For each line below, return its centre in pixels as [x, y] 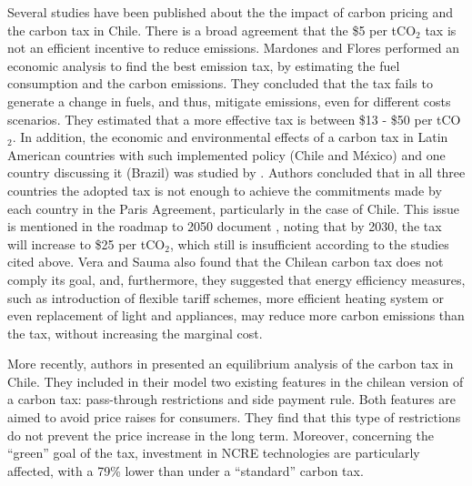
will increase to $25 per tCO [86, 243]
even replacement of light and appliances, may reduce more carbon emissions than [236, 315]
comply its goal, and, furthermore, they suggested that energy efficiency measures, [236, 279]
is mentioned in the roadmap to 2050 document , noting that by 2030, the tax [225, 226]
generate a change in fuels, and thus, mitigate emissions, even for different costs [229, 101]
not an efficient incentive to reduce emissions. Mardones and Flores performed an [233, 48]
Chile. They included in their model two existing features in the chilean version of [236, 381]
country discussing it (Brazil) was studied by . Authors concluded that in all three [236, 172]
